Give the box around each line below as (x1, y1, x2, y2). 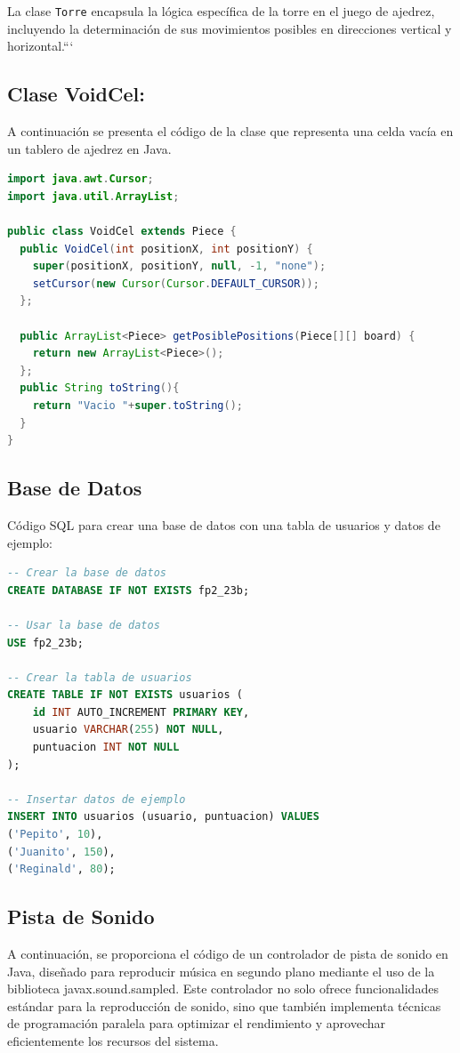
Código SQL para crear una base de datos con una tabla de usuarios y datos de (7, 515, 440, 534)
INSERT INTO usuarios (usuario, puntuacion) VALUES (7, 810, 319, 824)
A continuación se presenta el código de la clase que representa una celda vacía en (7, 122, 454, 141)
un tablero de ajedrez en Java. (7, 139, 172, 157)
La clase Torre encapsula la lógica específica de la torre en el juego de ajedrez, (7, 2, 435, 20)
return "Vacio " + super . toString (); (32, 398, 243, 412)
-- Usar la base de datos (7, 618, 160, 631)
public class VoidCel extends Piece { (7, 225, 237, 238)
